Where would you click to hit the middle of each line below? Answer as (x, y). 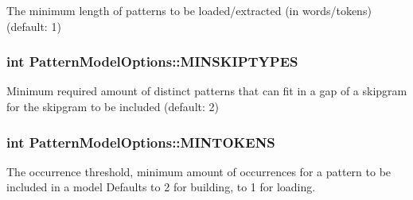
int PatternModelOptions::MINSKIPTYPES (152, 62)
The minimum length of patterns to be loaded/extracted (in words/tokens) (189, 10)
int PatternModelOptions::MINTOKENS (141, 142)
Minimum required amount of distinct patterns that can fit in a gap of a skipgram (207, 91)
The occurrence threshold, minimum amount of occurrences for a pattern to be (199, 171)
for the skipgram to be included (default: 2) (113, 106)
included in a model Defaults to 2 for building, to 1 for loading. (161, 187)
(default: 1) (34, 26)
